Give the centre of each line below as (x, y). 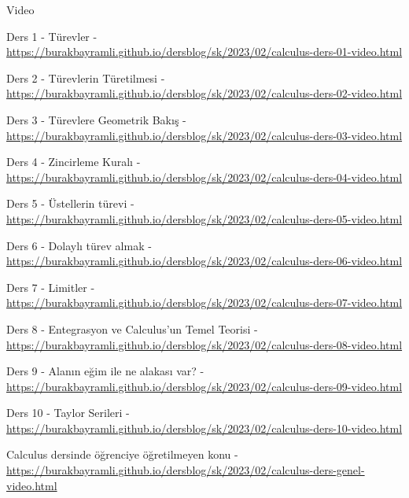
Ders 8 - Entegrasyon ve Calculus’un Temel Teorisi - (132, 328)
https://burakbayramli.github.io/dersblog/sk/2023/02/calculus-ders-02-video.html (204, 93)
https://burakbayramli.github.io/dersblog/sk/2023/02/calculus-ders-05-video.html (204, 218)
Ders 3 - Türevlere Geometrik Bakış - (96, 119)
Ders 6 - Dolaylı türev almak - (79, 245)
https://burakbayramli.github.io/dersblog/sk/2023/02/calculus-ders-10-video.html (204, 428)
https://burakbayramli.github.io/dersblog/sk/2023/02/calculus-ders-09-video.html (204, 386)
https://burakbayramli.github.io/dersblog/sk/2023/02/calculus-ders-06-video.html (204, 261)
